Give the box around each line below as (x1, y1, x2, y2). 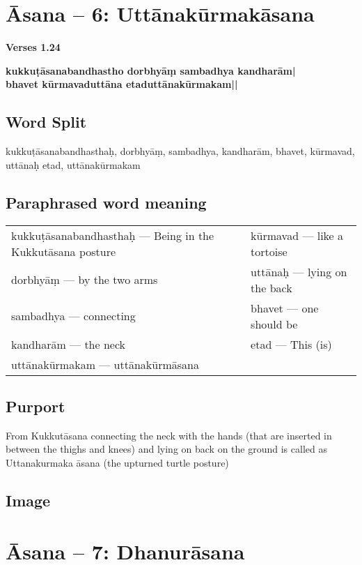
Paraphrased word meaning (6, 191, 207, 213)
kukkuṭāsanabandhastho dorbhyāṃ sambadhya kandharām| (6, 63, 296, 77)
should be (251, 315, 298, 332)
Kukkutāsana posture (11, 243, 116, 259)
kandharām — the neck (11, 336, 126, 352)
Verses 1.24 (6, 40, 61, 54)
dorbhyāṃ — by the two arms (11, 271, 158, 287)
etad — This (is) (251, 336, 332, 352)
